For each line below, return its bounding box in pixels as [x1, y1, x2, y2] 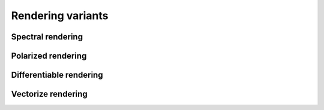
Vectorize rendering [11, 89, 88, 99]
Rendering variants [11, 9, 109, 22]
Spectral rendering [11, 32, 83, 42]
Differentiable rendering [11, 70, 103, 80]
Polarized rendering [11, 51, 87, 61]
